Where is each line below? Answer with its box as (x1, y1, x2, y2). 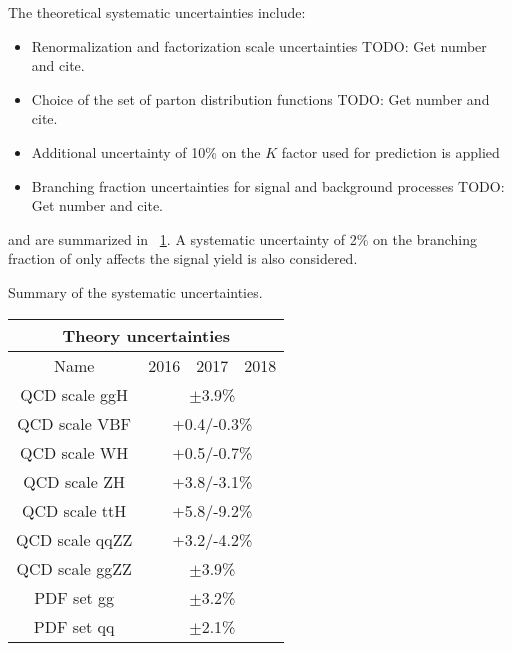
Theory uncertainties (62, 323, 230, 347)
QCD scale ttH (22, 498, 127, 522)
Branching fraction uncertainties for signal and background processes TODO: (31, 175, 505, 196)
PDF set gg (34, 585, 115, 609)
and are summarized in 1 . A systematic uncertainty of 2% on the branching (8, 228, 477, 249)
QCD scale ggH (20, 382, 129, 406)
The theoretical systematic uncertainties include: (8, 2, 306, 22)
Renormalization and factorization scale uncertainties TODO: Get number (31, 35, 487, 56)
